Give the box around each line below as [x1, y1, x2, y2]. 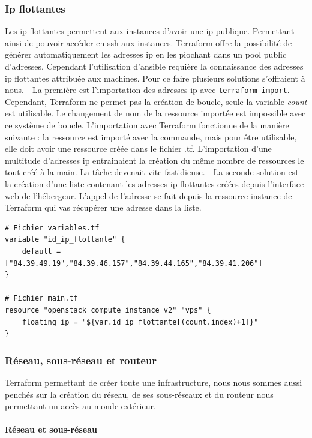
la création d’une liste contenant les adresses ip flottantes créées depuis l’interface [5, 178, 304, 190]
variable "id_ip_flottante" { [5, 235, 125, 244]
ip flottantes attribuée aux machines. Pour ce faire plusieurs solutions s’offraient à [5, 71, 305, 84]
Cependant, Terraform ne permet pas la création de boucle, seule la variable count [5, 95, 307, 107]
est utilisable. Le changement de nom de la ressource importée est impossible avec [5, 107, 306, 119]
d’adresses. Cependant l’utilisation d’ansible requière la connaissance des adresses [5, 60, 304, 72]
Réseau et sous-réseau [5, 423, 97, 436]
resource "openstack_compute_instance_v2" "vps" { [5, 305, 211, 314]
